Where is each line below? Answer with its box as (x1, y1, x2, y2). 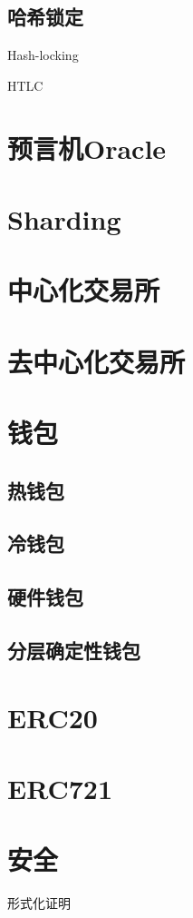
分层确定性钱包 (7, 637, 140, 664)
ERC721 (7, 769, 113, 806)
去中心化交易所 (7, 342, 186, 380)
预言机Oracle (7, 129, 167, 166)
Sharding (7, 200, 121, 237)
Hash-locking (7, 45, 79, 64)
